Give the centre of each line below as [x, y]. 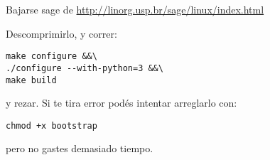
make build [31, 80]
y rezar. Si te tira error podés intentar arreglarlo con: [121, 103]
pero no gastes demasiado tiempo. [80, 148]
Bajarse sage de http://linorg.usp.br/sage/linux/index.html [135, 9]
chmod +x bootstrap [52, 126]
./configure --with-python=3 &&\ [85, 68]
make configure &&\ [52, 57]
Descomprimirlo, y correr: [61, 33]
